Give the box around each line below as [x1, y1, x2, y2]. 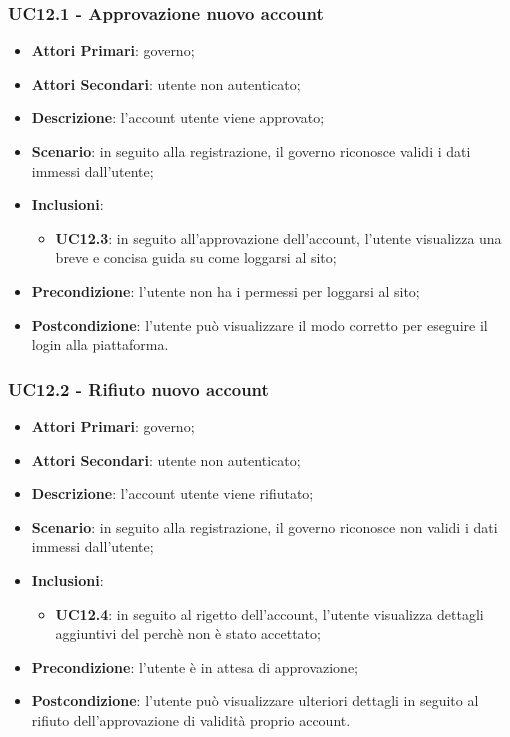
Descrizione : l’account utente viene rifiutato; [31, 483, 314, 504]
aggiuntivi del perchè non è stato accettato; [55, 623, 321, 644]
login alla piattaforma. [31, 334, 169, 355]
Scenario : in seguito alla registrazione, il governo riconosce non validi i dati [31, 516, 498, 537]
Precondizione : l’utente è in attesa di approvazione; [31, 656, 358, 677]
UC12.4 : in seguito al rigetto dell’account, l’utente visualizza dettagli [55, 603, 484, 624]
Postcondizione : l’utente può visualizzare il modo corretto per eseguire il [31, 314, 488, 335]
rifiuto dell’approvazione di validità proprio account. [31, 709, 351, 730]
